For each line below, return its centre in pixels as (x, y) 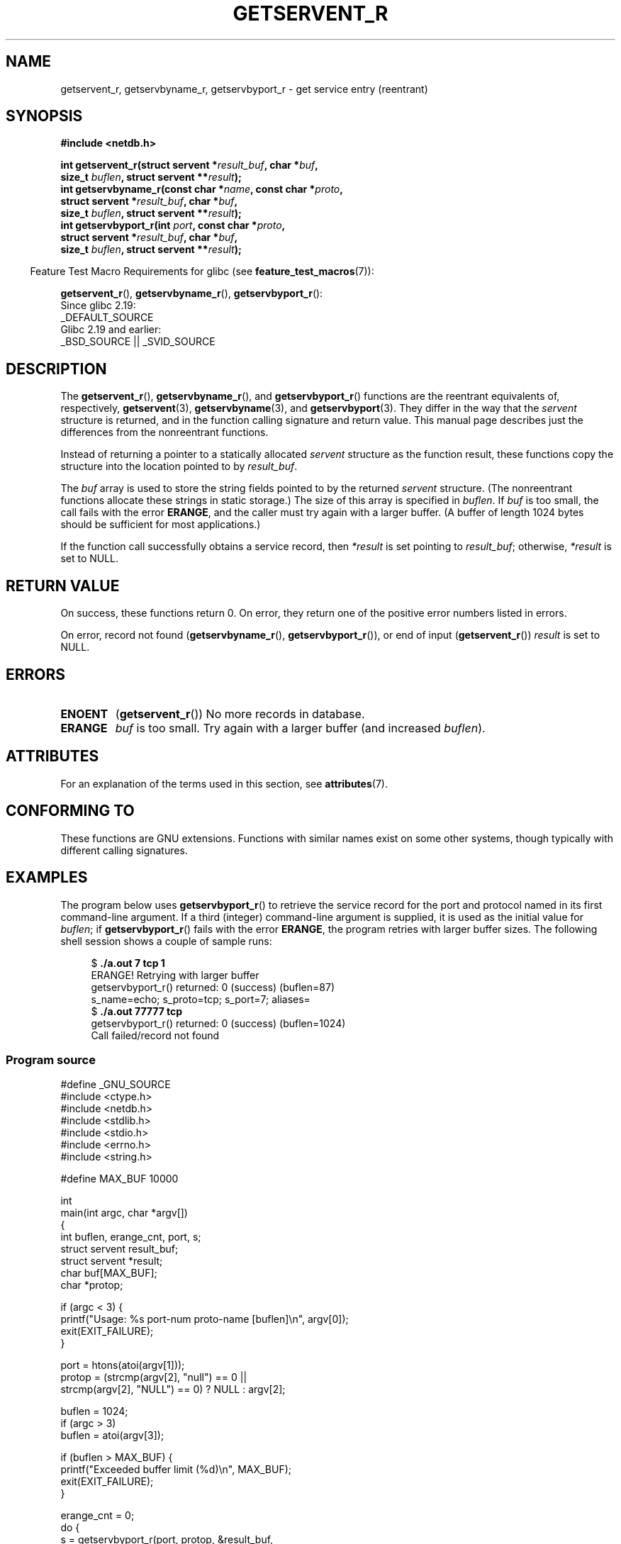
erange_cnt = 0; (97, 1516)
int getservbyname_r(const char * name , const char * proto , (202, 189)
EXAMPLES (47, 878)
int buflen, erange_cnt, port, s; (131, 1237)
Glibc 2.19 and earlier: (111, 330)
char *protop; (92, 1285)
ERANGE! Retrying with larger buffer (175, 975)
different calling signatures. (124, 850)
